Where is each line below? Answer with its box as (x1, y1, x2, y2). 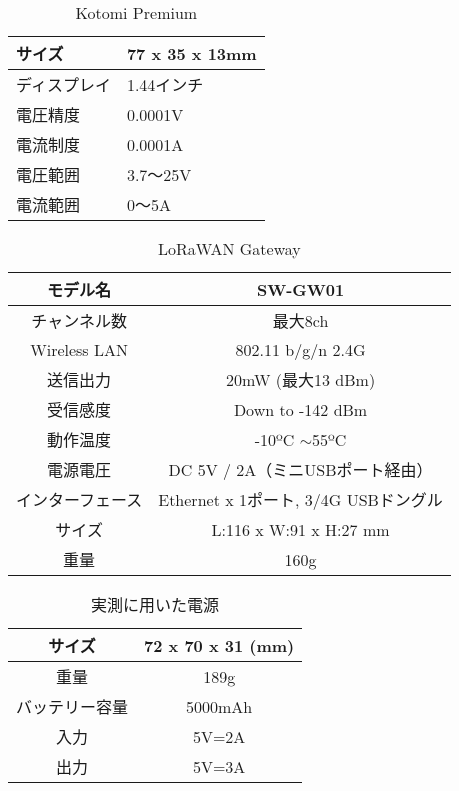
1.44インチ (126, 73, 204, 96)
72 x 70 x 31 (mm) (144, 633, 295, 657)
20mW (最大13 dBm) (226, 368, 376, 391)
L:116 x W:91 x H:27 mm (211, 517, 390, 541)
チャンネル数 (31, 309, 127, 332)
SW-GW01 (256, 277, 345, 301)
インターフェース (16, 488, 143, 511)
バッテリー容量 (16, 695, 129, 718)
